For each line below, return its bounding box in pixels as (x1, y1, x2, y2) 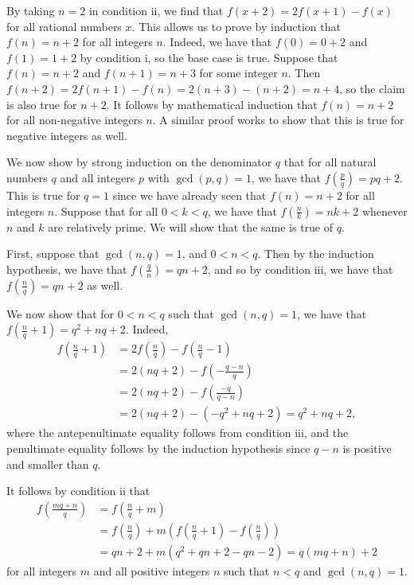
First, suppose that (6, 245, 100, 262)
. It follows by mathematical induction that (106, 96, 318, 112)
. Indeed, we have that (162, 33, 272, 50)
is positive (342, 440, 392, 457)
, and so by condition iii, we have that (207, 260, 393, 277)
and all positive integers (93, 562, 210, 579)
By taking (6, 2, 55, 18)
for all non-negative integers (6, 111, 143, 128)
